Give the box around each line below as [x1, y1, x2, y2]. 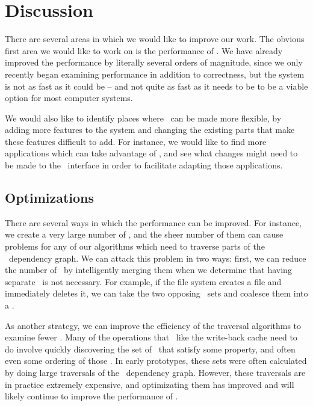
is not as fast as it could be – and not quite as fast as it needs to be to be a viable [5, 79, 308, 92]
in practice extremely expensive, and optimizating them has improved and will [5, 378, 294, 390]
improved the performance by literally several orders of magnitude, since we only [5, 56, 303, 69]
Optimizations [5, 188, 95, 207]
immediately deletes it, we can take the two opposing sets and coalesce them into [5, 287, 308, 300]
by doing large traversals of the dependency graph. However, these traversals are [5, 366, 306, 378]
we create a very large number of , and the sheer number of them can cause [5, 228, 284, 241]
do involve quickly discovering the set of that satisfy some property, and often [5, 342, 296, 355]
